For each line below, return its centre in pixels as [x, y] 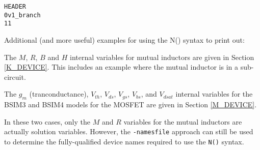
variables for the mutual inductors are [183, 121]
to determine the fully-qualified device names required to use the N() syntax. [124, 141]
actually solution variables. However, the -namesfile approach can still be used [129, 131]
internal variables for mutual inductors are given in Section [162, 57]
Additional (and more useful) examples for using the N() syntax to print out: [124, 39]
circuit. [15, 77]
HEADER [15, 7]
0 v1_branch [22, 15]
